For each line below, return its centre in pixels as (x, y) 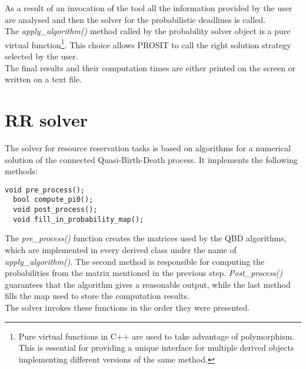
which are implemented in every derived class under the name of (121, 249)
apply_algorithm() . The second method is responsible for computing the (135, 261)
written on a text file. (44, 79)
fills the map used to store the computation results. (97, 296)
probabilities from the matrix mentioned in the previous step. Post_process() (144, 273)
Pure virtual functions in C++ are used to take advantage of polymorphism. (157, 336)
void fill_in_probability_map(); (79, 219)
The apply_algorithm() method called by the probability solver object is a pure (148, 31)
